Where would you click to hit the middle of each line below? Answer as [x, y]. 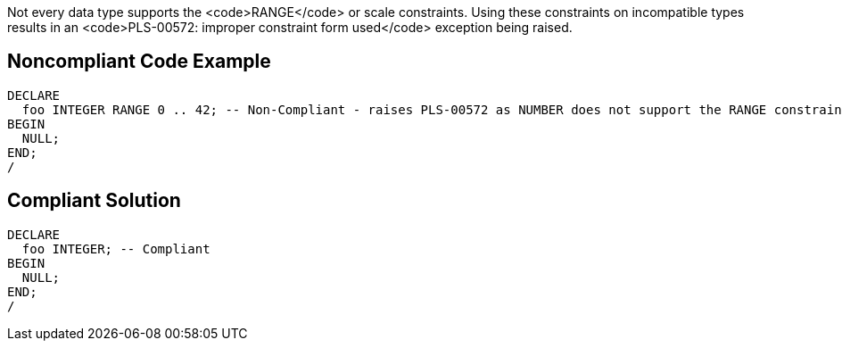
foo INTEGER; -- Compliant [116, 249]
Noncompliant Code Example [139, 62]
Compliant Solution [94, 201]
